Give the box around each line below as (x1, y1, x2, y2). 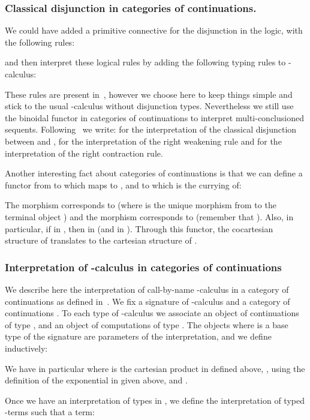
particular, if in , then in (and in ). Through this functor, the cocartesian (5, 222, 273, 235)
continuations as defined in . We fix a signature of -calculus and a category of (5, 295, 290, 307)
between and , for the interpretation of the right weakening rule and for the (5, 134, 282, 147)
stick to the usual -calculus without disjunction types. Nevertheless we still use (5, 100, 294, 112)
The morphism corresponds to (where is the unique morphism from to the (5, 199, 276, 211)
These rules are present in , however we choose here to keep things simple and (5, 88, 293, 100)
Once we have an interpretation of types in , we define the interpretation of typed (5, 394, 305, 406)
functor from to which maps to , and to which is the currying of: (5, 178, 242, 191)
